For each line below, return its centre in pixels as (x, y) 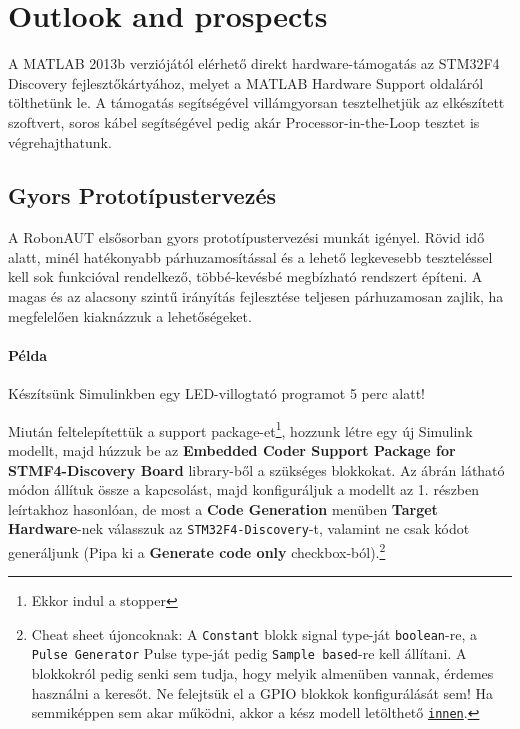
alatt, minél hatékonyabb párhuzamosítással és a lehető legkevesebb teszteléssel (250, 256)
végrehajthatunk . (60, 141)
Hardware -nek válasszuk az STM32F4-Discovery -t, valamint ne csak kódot (239, 528)
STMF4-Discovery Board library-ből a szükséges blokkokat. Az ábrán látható (256, 469)
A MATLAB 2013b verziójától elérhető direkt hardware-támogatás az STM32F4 (254, 63)
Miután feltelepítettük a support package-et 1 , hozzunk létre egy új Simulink (240, 429)
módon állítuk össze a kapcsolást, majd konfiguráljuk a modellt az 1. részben (244, 489)
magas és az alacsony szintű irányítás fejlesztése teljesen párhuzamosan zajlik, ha (256, 296)
